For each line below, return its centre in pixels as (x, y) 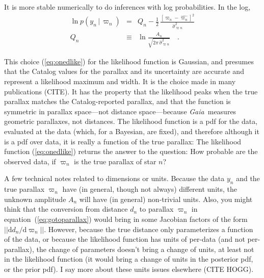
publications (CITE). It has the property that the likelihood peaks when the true (131, 91)
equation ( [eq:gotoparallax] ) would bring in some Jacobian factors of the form (126, 219)
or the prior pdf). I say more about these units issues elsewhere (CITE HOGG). (129, 269)
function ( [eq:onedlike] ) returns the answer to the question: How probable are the (131, 151)
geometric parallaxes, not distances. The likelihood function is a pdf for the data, (131, 121)
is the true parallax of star (115, 161)
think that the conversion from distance (66, 209)
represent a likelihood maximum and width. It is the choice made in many (120, 81)
